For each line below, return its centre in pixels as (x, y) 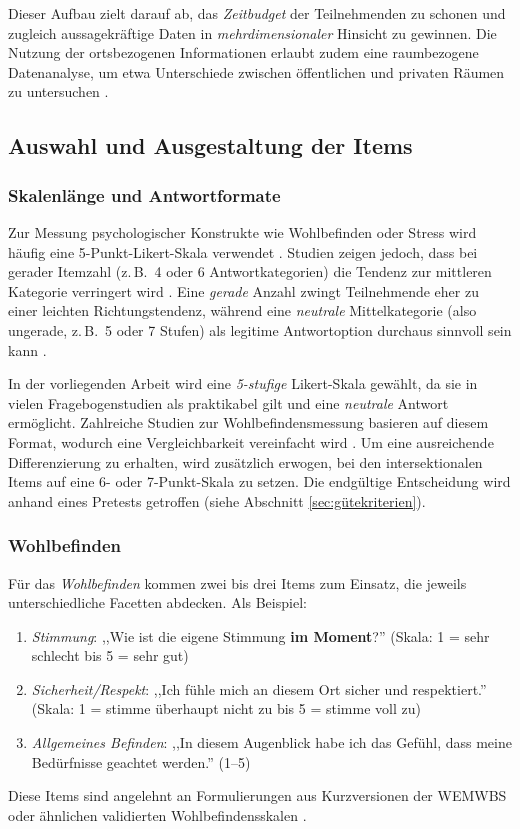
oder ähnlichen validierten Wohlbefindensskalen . (157, 814)
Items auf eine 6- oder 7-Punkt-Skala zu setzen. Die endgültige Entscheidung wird (259, 481)
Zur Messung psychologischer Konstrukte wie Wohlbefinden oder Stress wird (242, 231)
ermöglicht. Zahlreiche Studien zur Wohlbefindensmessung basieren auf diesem (248, 422)
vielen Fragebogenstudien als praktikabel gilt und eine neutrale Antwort (228, 402)
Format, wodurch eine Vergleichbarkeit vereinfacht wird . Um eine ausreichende (251, 441)
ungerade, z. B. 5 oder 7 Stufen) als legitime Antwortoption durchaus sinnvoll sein (260, 329)
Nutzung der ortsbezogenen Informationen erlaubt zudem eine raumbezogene (243, 52)
